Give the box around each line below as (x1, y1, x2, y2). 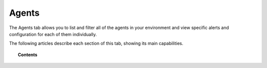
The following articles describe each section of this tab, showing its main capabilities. (9, 40, 183, 46)
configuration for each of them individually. (9, 31, 97, 37)
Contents (18, 52, 38, 58)
